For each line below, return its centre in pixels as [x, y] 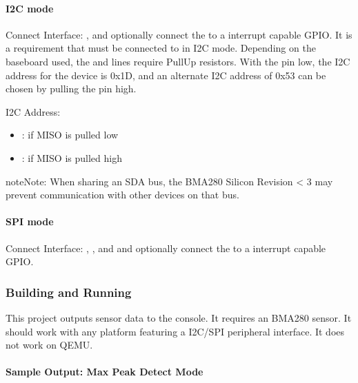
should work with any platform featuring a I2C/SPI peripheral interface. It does [175, 331]
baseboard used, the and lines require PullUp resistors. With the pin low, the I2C [178, 61]
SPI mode [30, 221]
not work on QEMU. [49, 345]
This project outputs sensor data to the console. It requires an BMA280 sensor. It [179, 317]
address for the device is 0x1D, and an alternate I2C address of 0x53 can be [166, 75]
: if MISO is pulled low [70, 135]
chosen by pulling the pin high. [71, 89]
